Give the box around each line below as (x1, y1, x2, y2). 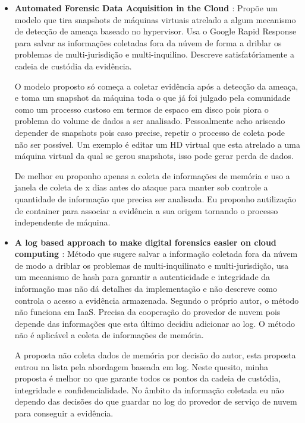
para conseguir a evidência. (14, 407, 114, 419)
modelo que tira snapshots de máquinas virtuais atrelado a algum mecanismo (14, 13, 296, 26)
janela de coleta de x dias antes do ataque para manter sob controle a (14, 181, 268, 193)
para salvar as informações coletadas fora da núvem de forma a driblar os (14, 36, 282, 49)
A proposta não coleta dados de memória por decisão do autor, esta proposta (14, 349, 296, 361)
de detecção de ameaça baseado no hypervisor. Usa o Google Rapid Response (14, 25, 297, 37)
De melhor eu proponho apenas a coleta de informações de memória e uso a (14, 169, 290, 182)
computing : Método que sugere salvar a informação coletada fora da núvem (14, 247, 298, 260)
